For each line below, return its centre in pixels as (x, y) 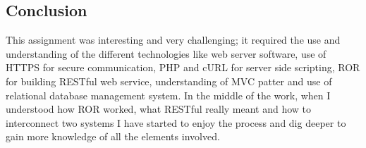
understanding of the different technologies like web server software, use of (166, 53)
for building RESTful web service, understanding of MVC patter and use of (169, 81)
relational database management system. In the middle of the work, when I (168, 95)
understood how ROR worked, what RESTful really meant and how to (159, 109)
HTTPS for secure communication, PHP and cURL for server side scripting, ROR (183, 67)
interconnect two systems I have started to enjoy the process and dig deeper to (176, 122)
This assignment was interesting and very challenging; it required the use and (173, 40)
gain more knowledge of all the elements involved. (113, 136)
